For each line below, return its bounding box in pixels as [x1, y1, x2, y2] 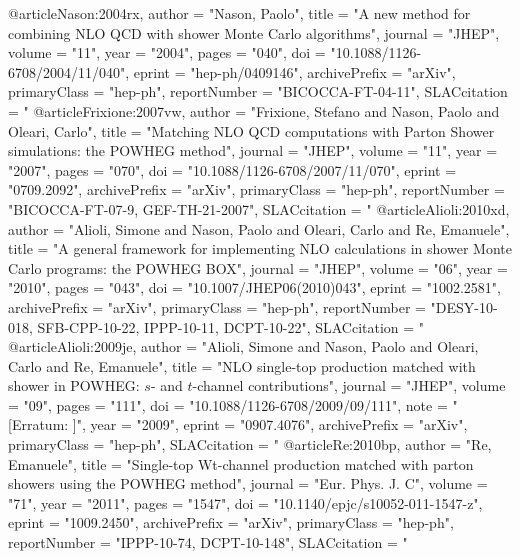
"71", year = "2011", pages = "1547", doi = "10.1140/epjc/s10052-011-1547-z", [8, 492, 483, 513]
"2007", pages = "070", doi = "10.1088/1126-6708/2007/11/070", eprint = [8, 159, 457, 180]
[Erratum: [8, 414, 69, 435]
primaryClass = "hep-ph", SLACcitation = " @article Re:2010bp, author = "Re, [8, 434, 492, 455]
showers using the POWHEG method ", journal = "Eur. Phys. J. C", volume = [8, 473, 488, 494]
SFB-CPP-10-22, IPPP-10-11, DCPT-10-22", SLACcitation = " [37, 316, 425, 337]
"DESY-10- [430, 296, 498, 317]
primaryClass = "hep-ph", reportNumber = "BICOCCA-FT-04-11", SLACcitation [8, 81, 508, 102]
